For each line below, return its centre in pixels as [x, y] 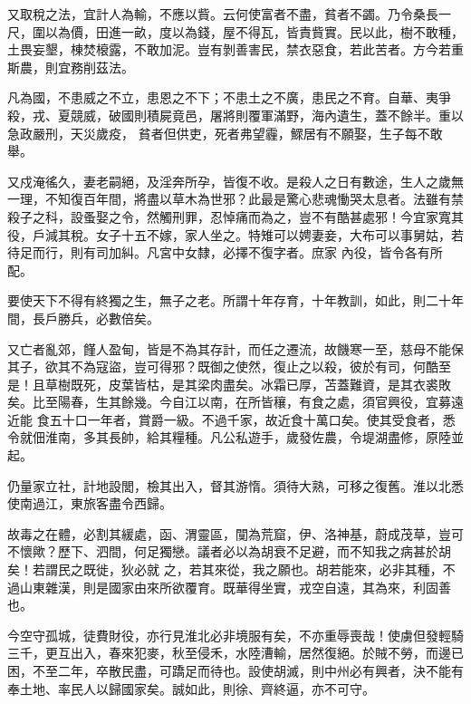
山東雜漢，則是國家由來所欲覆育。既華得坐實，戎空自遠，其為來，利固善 [235, 587]
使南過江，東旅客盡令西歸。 [90, 503]
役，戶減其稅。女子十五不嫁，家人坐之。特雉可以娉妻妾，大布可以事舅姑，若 [235, 234]
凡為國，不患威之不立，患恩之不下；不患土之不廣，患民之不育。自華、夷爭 [229, 97]
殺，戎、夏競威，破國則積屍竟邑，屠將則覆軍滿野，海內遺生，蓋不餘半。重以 [235, 115]
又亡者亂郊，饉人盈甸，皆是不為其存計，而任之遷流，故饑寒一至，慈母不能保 [235, 348]
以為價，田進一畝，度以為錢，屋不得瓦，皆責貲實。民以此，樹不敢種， [254, 31]
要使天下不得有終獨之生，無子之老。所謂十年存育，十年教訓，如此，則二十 [229, 300]
